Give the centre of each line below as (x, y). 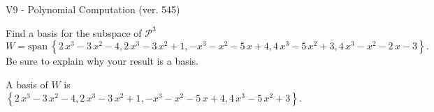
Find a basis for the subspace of (74, 32)
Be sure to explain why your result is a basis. (102, 61)
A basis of (27, 84)
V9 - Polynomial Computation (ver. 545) (93, 9)
